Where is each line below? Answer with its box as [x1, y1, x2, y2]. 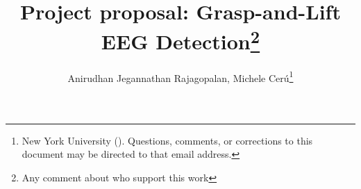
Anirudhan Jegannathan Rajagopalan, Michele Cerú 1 [67, 68, 294, 85]
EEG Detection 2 [101, 24, 260, 56]
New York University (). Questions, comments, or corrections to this [22, 133, 313, 147]
